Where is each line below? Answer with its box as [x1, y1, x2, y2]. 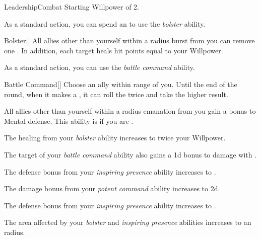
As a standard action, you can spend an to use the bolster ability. [4, 18, 206, 29]
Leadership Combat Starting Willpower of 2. [4, 2, 139, 12]
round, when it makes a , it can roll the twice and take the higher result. [4, 89, 228, 99]
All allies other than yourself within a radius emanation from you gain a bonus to [4, 106, 256, 116]
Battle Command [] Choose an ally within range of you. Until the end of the [4, 78, 237, 89]
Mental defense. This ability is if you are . [4, 115, 134, 126]
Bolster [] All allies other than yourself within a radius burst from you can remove [4, 35, 255, 46]
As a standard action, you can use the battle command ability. [4, 62, 195, 72]
